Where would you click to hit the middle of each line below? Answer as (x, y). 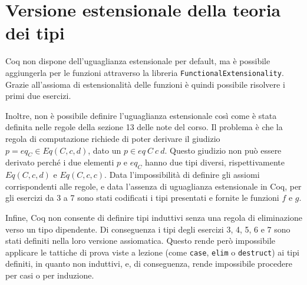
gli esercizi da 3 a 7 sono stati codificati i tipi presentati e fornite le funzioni (142, 198)
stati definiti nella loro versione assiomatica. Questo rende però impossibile (141, 241)
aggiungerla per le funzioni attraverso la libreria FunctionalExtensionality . (145, 72)
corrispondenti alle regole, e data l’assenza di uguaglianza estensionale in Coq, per (153, 186)
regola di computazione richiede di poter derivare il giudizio (113, 138)
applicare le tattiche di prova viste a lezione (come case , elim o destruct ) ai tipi (152, 252)
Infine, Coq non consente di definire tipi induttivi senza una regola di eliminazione (154, 217)
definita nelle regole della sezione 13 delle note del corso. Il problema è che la (144, 127)
